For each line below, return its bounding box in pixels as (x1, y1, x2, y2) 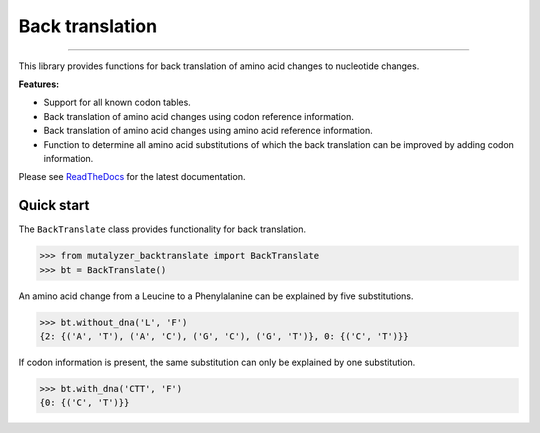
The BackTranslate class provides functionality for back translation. (18, 223, 307, 235)
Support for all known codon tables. (43, 96, 192, 109)
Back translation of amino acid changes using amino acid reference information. (43, 125, 374, 137)
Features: (18, 78, 60, 90)
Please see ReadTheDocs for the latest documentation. (18, 171, 246, 183)
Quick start (18, 197, 90, 214)
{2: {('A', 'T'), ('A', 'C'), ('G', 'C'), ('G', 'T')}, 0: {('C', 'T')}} (39, 330, 409, 342)
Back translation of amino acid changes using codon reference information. (43, 110, 354, 122)
